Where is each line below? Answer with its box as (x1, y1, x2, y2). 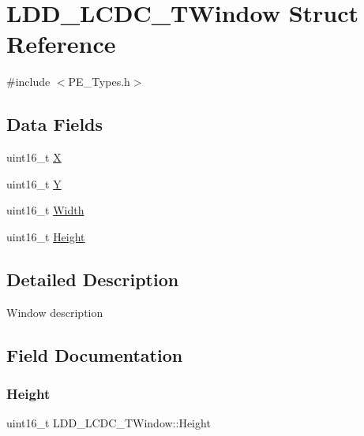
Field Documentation (6, 342, 183, 367)
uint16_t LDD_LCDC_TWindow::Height (6, 415, 211, 431)
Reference (6, 28, 116, 60)
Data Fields (6, 112, 103, 136)
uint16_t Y (6, 175, 62, 192)
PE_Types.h (68, 73, 130, 90)
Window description (6, 304, 103, 320)
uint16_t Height (6, 228, 85, 244)
